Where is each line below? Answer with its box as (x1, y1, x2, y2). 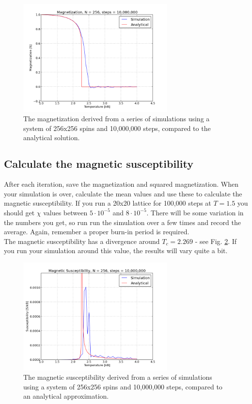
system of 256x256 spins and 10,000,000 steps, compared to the (23, 123, 211, 133)
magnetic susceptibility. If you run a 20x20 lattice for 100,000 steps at (4, 198, 211, 208)
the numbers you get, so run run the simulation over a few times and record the (4, 217, 241, 227)
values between (43, 207, 88, 217)
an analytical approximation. (23, 391, 109, 401)
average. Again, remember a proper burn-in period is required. (4, 226, 189, 237)
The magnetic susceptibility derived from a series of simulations (23, 372, 212, 382)
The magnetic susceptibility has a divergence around (4, 236, 160, 246)
